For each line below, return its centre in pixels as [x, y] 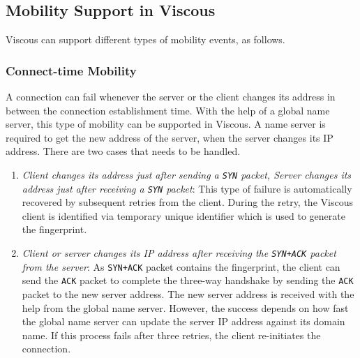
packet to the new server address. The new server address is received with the [188, 294]
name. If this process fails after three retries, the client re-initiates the [171, 335]
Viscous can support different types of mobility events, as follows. [145, 39]
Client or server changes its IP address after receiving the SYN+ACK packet [179, 253]
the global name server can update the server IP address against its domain [183, 321]
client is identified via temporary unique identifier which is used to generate [183, 215]
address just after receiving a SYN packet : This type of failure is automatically [187, 188]
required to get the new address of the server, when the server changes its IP [170, 137]
